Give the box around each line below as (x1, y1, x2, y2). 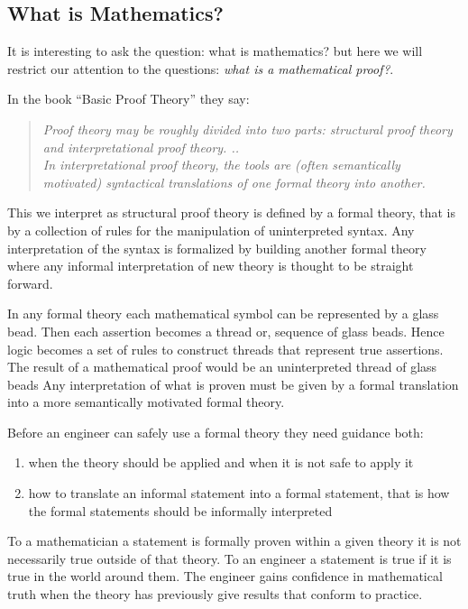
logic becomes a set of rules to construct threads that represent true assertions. (7, 339, 444, 358)
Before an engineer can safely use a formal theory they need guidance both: (7, 422, 424, 441)
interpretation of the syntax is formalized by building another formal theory (7, 238, 427, 257)
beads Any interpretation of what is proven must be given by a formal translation (7, 374, 459, 393)
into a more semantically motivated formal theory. (7, 392, 285, 411)
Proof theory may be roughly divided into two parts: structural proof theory (42, 119, 453, 138)
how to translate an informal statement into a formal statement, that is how (28, 484, 450, 503)
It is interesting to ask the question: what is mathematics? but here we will (7, 42, 423, 60)
